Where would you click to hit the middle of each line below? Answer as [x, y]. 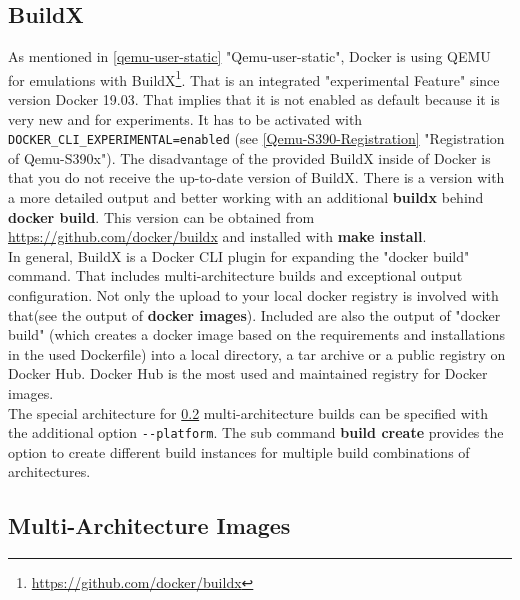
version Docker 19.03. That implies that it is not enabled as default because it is [254, 99]
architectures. [49, 471]
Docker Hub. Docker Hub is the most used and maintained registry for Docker [248, 373]
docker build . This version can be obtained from [161, 216]
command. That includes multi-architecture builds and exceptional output [235, 275]
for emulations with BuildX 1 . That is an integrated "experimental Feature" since [254, 78]
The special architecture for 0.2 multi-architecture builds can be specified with [248, 412]
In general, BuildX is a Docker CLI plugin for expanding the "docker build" [239, 255]
